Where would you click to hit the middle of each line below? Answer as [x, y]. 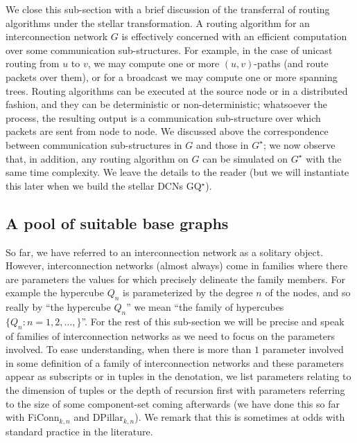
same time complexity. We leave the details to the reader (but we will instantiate [177, 172]
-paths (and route [291, 63]
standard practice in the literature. [79, 431]
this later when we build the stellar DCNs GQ [104, 185]
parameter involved [303, 349]
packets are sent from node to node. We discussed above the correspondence [167, 131]
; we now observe [299, 144]
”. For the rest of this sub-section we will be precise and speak [213, 321]
